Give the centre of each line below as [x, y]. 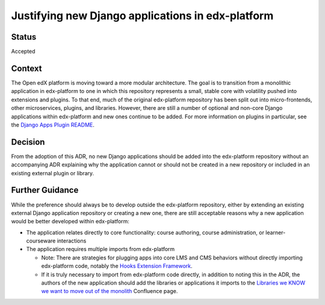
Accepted [23, 52]
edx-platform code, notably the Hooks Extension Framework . [117, 266]
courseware [41, 241]
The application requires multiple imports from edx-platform [101, 249]
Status [24, 37]
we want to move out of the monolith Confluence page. [110, 291]
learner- [276, 232]
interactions [72, 241]
